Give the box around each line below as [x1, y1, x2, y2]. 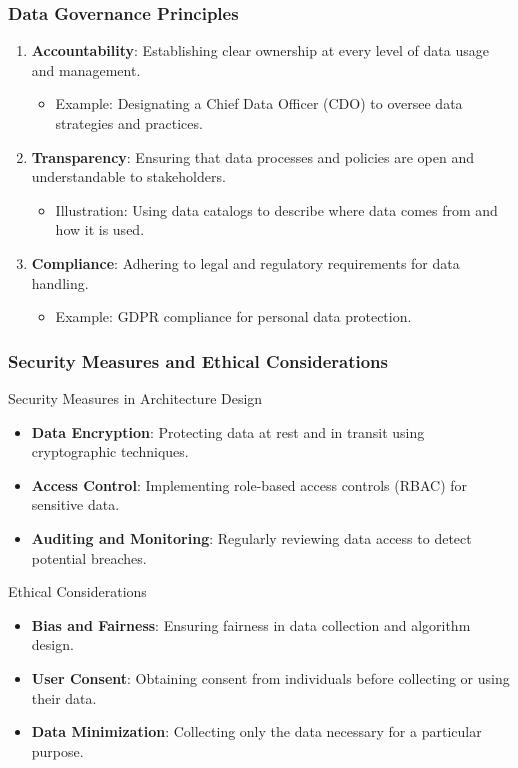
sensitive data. [31, 494, 120, 515]
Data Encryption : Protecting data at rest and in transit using [31, 421, 425, 442]
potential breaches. [31, 547, 147, 568]
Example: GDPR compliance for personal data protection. [55, 306, 412, 327]
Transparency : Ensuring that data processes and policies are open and [31, 146, 475, 167]
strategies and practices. [55, 113, 203, 133]
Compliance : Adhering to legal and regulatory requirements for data [31, 252, 460, 273]
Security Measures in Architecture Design [8, 387, 263, 408]
